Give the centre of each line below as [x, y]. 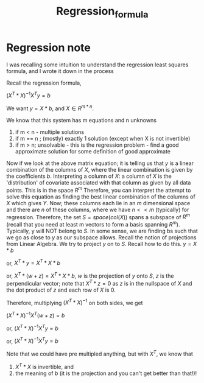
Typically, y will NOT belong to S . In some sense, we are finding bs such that [102, 231]
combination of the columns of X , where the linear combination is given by [100, 169]
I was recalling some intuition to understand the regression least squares [97, 65]
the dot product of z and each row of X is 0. [61, 290]
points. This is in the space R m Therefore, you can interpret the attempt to [99, 189]
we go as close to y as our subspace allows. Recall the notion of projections [101, 237]
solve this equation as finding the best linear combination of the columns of [101, 197]
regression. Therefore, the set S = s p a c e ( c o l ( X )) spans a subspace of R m [98, 216]
